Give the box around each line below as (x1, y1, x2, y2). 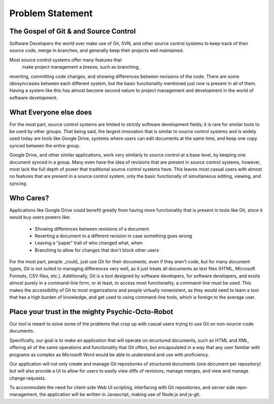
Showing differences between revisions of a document (35, 226, 149, 232)
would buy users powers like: (9, 214, 71, 221)
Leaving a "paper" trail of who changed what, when (35, 240, 143, 246)
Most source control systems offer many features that (9, 56, 122, 63)
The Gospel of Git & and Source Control (9, 27, 136, 36)
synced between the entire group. (9, 142, 81, 148)
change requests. (9, 375, 46, 381)
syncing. (9, 180, 27, 187)
